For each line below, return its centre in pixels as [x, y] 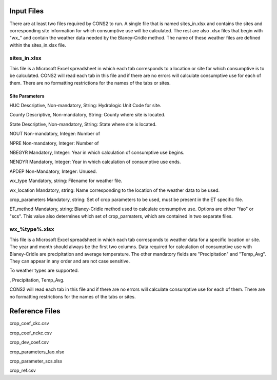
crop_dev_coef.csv [29, 342]
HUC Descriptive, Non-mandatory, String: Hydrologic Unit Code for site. [85, 105]
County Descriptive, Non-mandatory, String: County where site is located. [87, 115]
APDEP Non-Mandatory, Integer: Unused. [53, 171]
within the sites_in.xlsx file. [38, 45]
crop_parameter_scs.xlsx [36, 361]
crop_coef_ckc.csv [29, 324]
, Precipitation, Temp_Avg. [37, 280]
